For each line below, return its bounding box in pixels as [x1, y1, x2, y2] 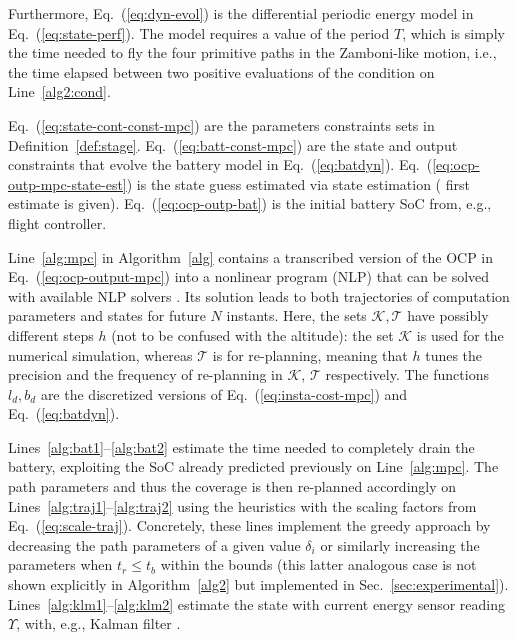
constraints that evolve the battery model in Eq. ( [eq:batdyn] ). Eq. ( [8, 154, 433, 175]
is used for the [416, 324, 504, 345]
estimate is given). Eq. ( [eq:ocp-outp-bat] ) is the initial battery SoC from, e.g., [8, 193, 492, 214]
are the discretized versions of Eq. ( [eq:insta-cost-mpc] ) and [40, 383, 408, 404]
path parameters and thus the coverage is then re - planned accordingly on [8, 476, 457, 497]
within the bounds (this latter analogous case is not [160, 554, 477, 575]
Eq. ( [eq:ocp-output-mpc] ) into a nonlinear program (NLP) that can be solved [8, 266, 490, 287]
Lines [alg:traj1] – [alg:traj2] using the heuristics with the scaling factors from [8, 495, 477, 516]
